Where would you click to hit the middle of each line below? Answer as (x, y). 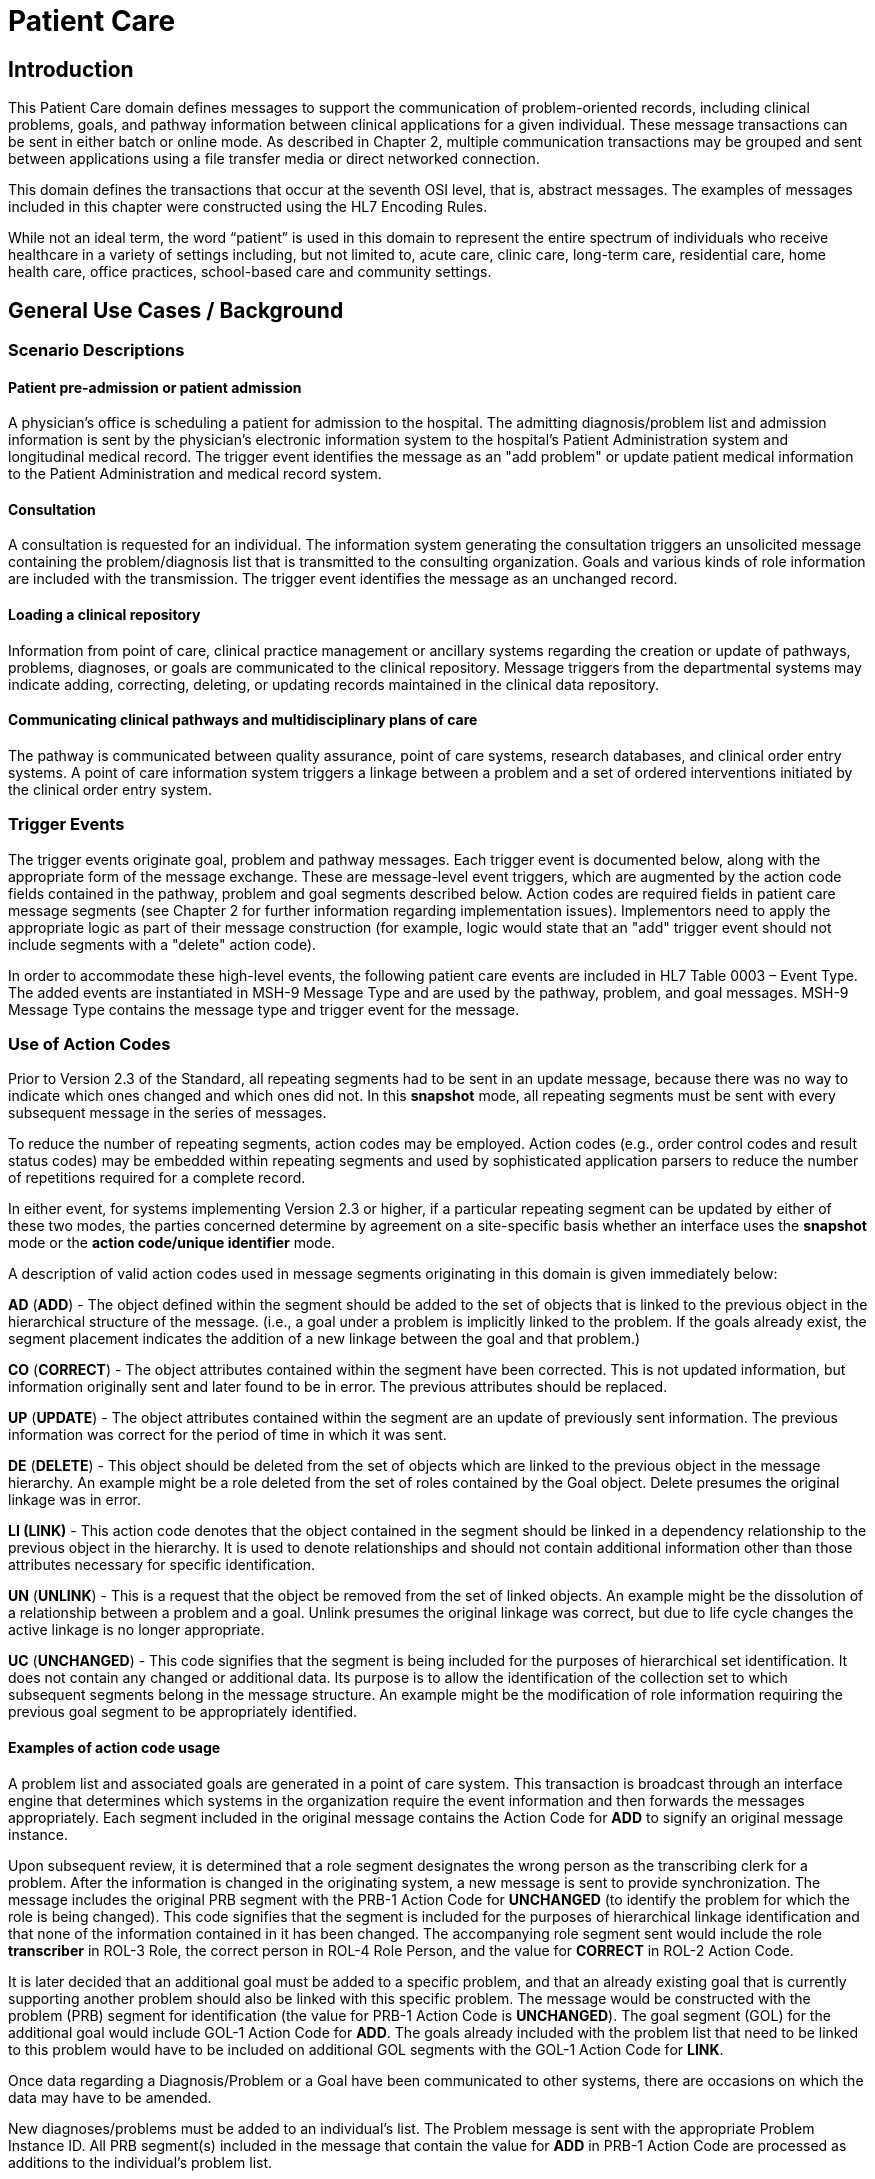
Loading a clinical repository (104, 615)
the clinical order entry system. (110, 789)
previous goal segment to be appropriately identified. (183, 1712)
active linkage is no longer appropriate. (136, 1630)
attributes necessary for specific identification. (162, 1565)
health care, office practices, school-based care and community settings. (250, 272)
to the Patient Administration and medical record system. (195, 474)
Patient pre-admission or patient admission (155, 387)
